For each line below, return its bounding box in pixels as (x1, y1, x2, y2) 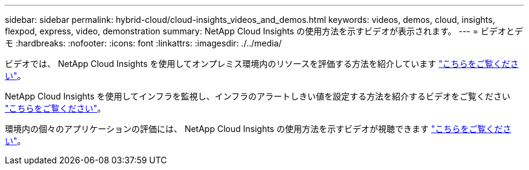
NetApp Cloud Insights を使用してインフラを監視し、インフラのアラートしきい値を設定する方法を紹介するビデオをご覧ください (5, 91, 511, 101)
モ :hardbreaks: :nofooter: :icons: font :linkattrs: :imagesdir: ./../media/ (5, 38, 282, 48)
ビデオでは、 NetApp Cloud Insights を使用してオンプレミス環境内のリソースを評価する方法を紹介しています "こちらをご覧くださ (5, 58, 519, 69)
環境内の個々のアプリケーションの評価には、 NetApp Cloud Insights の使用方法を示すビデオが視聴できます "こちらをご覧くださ (5, 124, 511, 134)
